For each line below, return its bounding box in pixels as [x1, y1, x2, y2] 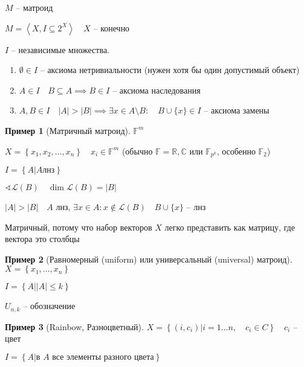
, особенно [216, 144, 256, 157]
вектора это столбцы [5, 232, 80, 245]
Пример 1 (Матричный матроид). [5, 124, 131, 136]
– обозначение [23, 299, 76, 312]
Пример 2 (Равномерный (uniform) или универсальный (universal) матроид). [5, 252, 293, 265]
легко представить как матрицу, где [164, 220, 295, 233]
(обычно [121, 144, 153, 157]
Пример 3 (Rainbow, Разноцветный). [5, 320, 144, 333]
